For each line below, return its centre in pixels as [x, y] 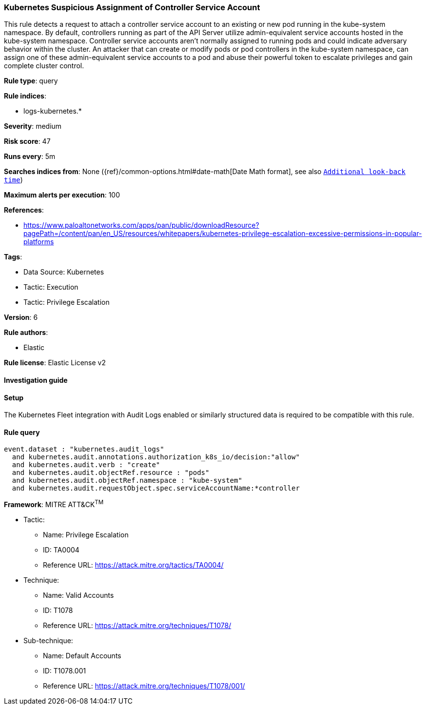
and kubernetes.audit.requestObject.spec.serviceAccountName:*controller [156, 488]
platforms [39, 242]
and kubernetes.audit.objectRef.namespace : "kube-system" [127, 481]
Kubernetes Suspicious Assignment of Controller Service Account [132, 7]
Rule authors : [26, 333]
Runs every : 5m [30, 157]
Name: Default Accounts [82, 656]
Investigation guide [36, 380]
